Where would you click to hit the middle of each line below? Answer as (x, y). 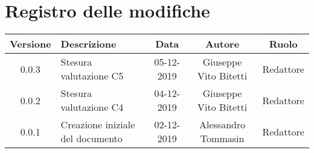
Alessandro (222, 125)
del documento (91, 139)
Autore (223, 44)
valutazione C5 (92, 76)
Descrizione (88, 44)
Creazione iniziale (98, 125)
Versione (30, 44)
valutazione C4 (92, 107)
